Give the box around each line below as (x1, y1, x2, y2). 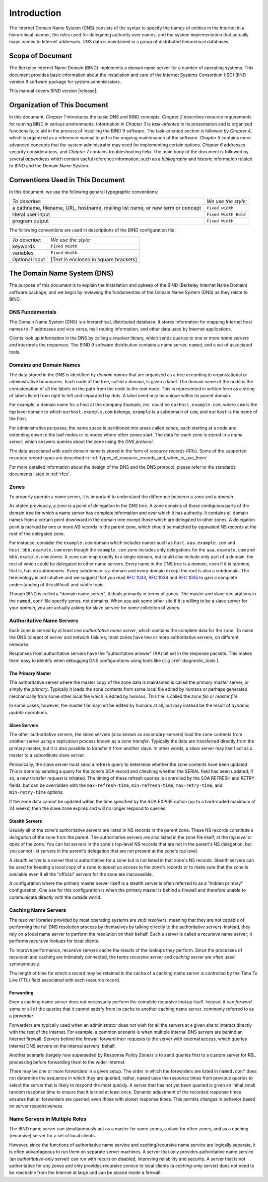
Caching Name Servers (9, 906, 67, 913)
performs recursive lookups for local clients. (9, 938, 100, 944)
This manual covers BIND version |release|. (9, 88, 98, 94)
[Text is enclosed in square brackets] (50, 256, 137, 263)
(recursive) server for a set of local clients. (9, 1133, 96, 1139)
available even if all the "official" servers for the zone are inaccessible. (9, 871, 153, 877)
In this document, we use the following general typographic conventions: (9, 189, 158, 195)
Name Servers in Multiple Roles (9, 1115, 87, 1122)
